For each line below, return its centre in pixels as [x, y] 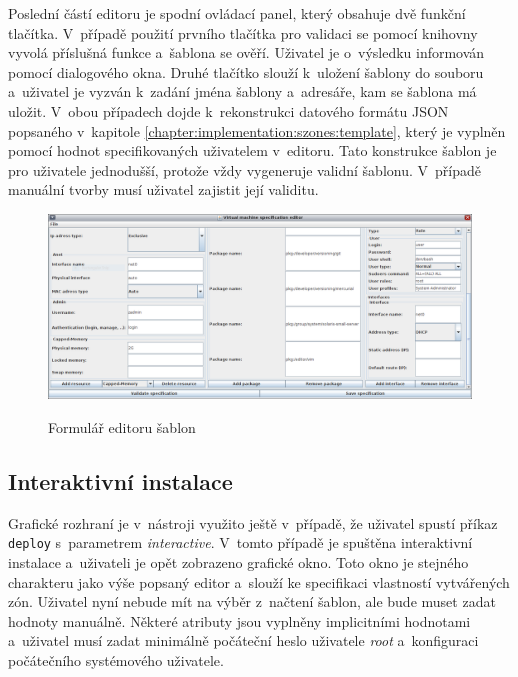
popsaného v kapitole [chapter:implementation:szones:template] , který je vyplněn [257, 130]
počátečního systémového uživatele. [116, 660]
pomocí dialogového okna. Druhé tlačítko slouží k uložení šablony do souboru [246, 71]
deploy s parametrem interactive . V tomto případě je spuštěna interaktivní [240, 542]
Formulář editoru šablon [122, 427]
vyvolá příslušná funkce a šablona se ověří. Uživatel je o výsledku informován [246, 52]
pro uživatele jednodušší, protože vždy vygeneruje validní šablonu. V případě [244, 169]
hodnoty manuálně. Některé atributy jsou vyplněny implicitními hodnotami [239, 620]
